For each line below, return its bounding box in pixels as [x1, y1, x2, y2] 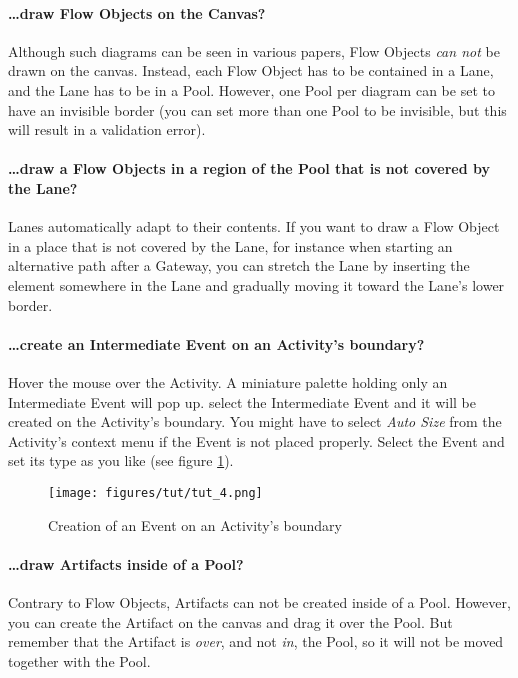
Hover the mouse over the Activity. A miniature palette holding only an [8, 371, 448, 392]
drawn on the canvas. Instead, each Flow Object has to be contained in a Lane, [8, 60, 494, 81]
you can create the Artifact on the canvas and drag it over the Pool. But [8, 611, 453, 632]
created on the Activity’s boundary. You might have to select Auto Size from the [8, 411, 502, 432]
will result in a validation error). [8, 119, 206, 140]
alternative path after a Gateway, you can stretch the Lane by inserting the [8, 255, 470, 276]
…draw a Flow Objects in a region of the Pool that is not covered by [8, 158, 490, 179]
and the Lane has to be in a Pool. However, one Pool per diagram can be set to [8, 79, 495, 100]
